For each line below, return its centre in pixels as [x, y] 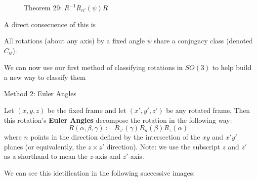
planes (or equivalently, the [45, 146]
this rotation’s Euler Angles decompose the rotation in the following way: [118, 120]
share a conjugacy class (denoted [203, 41]
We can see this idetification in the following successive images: [100, 172]
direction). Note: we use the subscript [163, 146]
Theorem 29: [43, 7]
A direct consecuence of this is [50, 24]
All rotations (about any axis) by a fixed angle [74, 41]
